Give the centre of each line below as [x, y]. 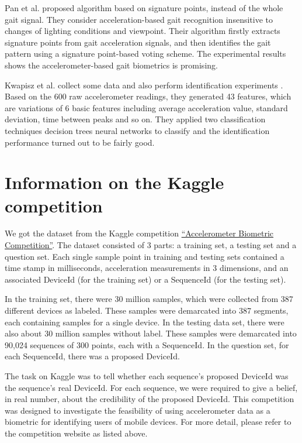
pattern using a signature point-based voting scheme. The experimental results [145, 54]
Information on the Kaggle [114, 182]
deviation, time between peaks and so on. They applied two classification [135, 119]
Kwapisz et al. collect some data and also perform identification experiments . [144, 85]
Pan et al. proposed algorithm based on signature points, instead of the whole [144, 8]
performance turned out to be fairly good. [80, 142]
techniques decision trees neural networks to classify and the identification [137, 130]
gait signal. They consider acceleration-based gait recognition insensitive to [139, 19]
